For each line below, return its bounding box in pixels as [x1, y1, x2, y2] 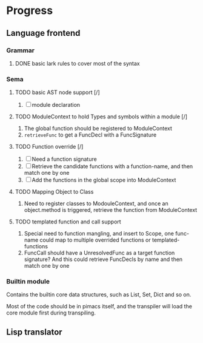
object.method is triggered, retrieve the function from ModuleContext [24, 206, 198, 214]
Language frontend [6, 28, 81, 38]
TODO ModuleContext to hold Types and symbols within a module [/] [15, 113, 188, 120]
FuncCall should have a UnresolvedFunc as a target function [24, 250, 175, 257]
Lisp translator [6, 327, 62, 337]
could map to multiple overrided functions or [39, 236, 151, 243]
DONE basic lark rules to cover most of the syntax [15, 59, 141, 67]
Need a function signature [32, 155, 97, 163]
